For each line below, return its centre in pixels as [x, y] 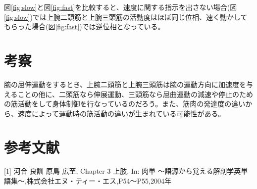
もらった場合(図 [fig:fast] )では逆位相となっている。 [84, 26]
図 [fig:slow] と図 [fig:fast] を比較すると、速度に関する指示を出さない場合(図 [121, 7]
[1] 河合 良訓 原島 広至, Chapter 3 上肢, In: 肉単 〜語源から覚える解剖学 [119, 171]
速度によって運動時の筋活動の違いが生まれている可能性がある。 [121, 113]
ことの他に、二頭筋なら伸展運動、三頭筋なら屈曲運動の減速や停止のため [135, 94]
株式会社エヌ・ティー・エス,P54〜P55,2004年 [99, 181]
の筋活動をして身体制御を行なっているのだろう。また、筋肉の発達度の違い [125, 104]
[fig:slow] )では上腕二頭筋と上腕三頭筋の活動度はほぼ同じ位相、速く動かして [126, 17]
